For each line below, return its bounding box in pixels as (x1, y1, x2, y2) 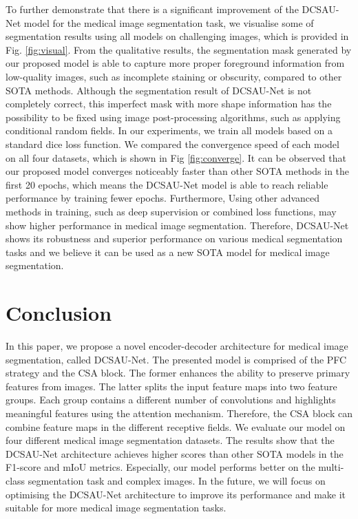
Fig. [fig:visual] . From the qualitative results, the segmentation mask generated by (6, 42, 352, 56)
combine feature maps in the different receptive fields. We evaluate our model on (6, 419, 346, 434)
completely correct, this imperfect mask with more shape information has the (6, 96, 332, 111)
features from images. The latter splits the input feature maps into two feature (6, 379, 337, 393)
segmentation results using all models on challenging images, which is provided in (6, 29, 349, 43)
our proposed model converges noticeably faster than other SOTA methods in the (6, 164, 350, 178)
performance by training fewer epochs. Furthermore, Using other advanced (6, 191, 320, 205)
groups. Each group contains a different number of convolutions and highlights (6, 392, 336, 407)
